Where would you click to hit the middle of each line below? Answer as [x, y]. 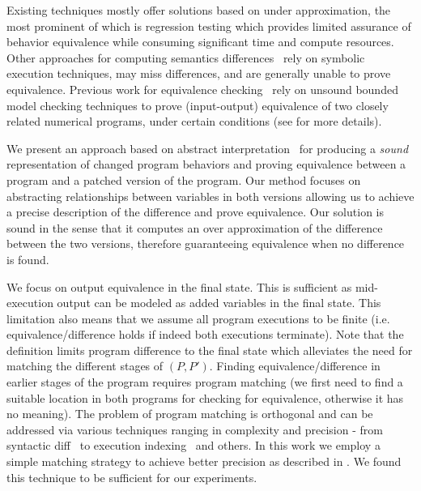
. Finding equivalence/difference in [295, 366]
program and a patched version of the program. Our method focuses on [184, 179]
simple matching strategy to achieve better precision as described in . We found [204, 461]
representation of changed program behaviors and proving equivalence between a [206, 164]
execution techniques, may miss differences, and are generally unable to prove [199, 73]
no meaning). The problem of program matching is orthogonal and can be [190, 414]
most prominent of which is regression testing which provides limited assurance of [209, 26]
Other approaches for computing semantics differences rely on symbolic [186, 57]
